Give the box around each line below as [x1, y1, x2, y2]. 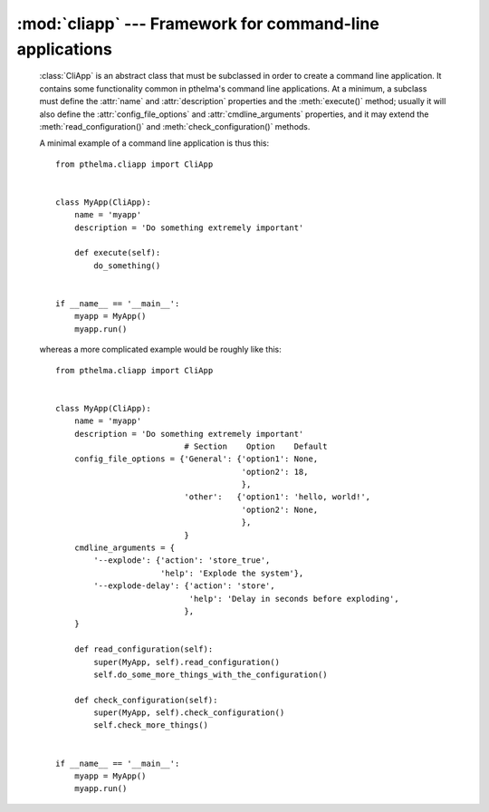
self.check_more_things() [93, 720, 208, 730]
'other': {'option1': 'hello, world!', [184, 492, 371, 502]
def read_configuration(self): [73, 644, 214, 654]
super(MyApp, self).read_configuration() [93, 657, 281, 667]
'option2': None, [241, 504, 319, 515]
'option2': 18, [241, 467, 309, 477]
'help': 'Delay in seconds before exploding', [188, 594, 399, 604]
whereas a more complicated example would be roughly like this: [39, 344, 283, 355]
